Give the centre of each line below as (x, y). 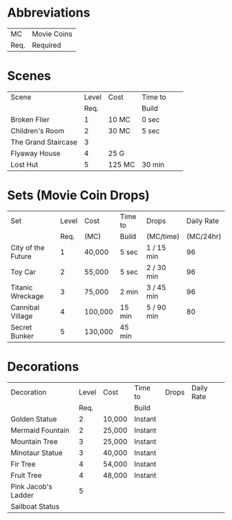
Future (21, 256)
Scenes (29, 76)
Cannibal (25, 307)
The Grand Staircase (44, 142)
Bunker (22, 336)
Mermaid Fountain (40, 430)
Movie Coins (52, 34)
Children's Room (38, 131)
